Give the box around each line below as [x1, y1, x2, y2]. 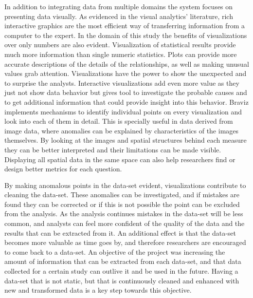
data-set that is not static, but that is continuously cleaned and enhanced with [4, 275, 239, 285]
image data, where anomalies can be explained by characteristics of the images [4, 125, 239, 135]
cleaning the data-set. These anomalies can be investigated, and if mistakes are [4, 189, 240, 200]
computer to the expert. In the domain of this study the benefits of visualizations [4, 30, 247, 40]
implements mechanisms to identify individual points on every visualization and [4, 106, 242, 116]
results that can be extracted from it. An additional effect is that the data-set [4, 227, 236, 238]
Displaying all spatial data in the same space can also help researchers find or [4, 154, 235, 164]
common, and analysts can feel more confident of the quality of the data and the [4, 218, 245, 228]
